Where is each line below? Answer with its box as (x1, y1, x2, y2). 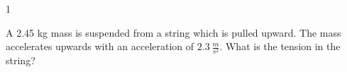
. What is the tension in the (219, 39, 341, 54)
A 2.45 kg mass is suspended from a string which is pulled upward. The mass (6, 25, 341, 40)
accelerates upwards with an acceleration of (6, 39, 194, 54)
